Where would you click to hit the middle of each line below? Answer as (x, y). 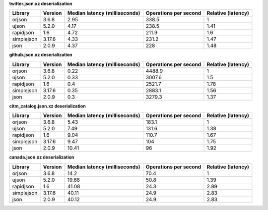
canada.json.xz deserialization (42, 157)
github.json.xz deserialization (41, 55)
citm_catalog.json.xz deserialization (48, 106)
